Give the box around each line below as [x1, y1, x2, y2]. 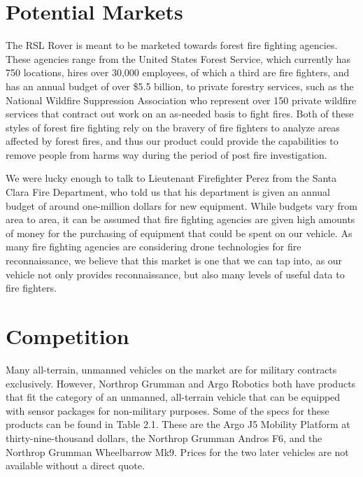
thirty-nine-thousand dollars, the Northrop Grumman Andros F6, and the [6, 430, 322, 445]
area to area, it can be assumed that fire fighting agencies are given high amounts [6, 212, 355, 227]
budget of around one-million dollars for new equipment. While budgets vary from [6, 198, 357, 213]
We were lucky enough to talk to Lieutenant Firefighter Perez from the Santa [6, 171, 337, 185]
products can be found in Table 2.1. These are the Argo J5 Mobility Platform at [6, 417, 350, 432]
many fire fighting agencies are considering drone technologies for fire [6, 239, 301, 254]
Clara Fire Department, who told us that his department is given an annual [6, 185, 330, 199]
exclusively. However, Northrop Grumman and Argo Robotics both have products [6, 376, 356, 390]
